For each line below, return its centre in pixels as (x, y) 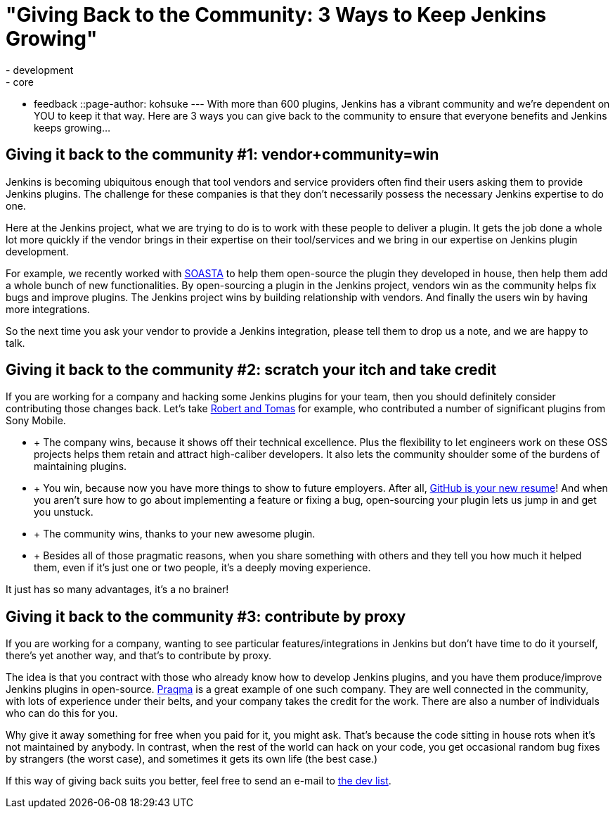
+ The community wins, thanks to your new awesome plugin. (175, 534)
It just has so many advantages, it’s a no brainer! (117, 590)
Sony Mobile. (36, 421)
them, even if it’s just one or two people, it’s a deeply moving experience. (202, 568)
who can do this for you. (62, 713)
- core (20, 82)
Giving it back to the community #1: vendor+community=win (222, 155)
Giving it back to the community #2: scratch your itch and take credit (251, 370)
